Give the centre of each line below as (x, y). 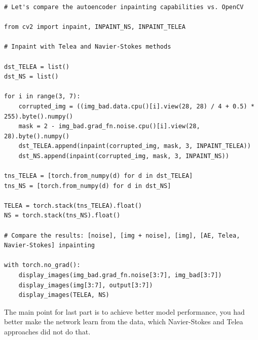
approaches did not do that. (47, 331)
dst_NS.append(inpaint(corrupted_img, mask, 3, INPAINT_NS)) (124, 156)
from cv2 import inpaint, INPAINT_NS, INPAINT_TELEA (95, 27)
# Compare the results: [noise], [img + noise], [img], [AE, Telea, (122, 235)
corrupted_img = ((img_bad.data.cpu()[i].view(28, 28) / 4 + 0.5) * (136, 106)
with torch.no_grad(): (42, 265)
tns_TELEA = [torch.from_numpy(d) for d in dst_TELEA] (99, 176)
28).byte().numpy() (37, 136)
